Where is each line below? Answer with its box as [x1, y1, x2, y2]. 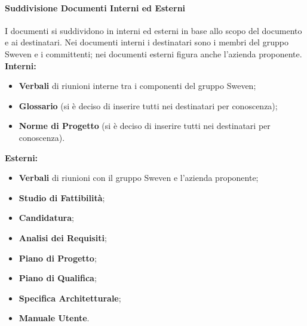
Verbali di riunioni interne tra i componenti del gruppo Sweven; [19, 79, 256, 92]
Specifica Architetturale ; [19, 291, 121, 304]
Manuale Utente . [19, 312, 90, 324]
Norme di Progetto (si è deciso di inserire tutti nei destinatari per [19, 119, 271, 132]
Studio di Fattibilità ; [19, 191, 105, 204]
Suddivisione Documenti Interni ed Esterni [5, 1, 186, 14]
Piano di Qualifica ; [19, 272, 97, 284]
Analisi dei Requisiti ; [19, 231, 107, 244]
